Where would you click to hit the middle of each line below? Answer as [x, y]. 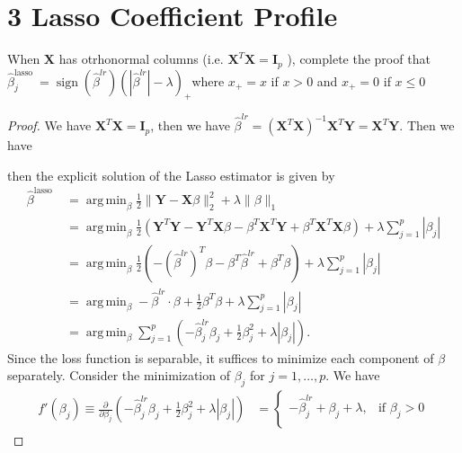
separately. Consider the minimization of [119, 375]
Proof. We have [49, 125]
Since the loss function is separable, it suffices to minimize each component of [221, 357]
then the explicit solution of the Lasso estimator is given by [171, 175]
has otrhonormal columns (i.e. [141, 59]
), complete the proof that [359, 59]
